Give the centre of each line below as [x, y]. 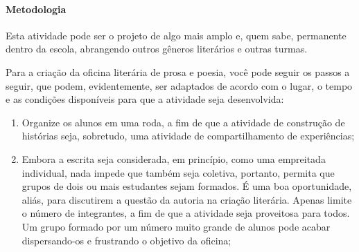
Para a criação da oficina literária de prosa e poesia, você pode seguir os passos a [178, 71]
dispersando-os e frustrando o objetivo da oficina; [126, 240]
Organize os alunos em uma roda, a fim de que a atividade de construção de [183, 122]
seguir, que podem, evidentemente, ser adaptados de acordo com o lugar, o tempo [179, 85]
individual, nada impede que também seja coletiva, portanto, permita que [178, 172]
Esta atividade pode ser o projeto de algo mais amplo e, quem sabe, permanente [176, 35]
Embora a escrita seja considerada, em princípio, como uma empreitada [174, 158]
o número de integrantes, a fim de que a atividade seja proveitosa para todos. [186, 213]
